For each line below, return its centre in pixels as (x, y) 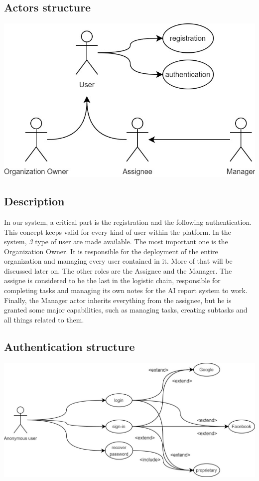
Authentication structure (69, 346)
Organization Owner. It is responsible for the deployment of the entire (111, 251)
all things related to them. (44, 319)
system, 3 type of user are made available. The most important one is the (116, 241)
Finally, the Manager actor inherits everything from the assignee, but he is (118, 300)
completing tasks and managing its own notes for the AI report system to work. (126, 290)
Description (34, 201)
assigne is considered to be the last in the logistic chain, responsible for (112, 280)
